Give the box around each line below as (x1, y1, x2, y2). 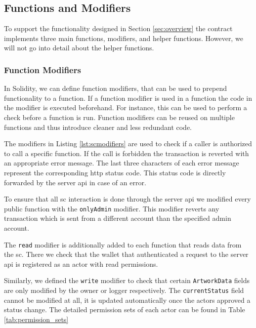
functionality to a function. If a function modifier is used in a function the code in (4, 92, 252, 103)
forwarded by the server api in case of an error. (4, 177, 146, 187)
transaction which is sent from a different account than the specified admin (4, 213, 231, 223)
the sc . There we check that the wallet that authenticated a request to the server (4, 249, 249, 259)
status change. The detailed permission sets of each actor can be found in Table (4, 304, 245, 315)
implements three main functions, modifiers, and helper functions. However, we (4, 33, 243, 43)
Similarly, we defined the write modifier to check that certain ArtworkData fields (4, 275, 250, 286)
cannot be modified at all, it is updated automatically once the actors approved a (4, 294, 251, 305)
